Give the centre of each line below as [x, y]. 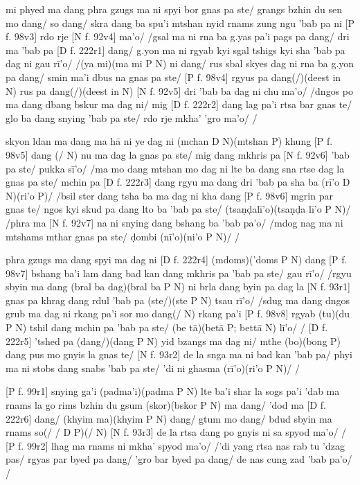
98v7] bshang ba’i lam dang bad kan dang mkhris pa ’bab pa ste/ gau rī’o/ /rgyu [179, 273]
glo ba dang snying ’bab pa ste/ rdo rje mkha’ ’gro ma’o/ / [132, 117]
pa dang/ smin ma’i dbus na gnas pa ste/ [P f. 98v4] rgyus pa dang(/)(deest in [173, 77]
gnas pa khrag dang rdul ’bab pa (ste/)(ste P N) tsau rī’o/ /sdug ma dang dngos [178, 300]
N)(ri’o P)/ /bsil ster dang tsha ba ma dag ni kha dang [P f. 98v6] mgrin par [169, 195]
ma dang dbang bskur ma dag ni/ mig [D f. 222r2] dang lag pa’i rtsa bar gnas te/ [179, 104]
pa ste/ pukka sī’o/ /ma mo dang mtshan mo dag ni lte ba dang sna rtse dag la [175, 168]
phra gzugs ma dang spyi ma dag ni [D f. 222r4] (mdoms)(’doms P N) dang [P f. [177, 259]
